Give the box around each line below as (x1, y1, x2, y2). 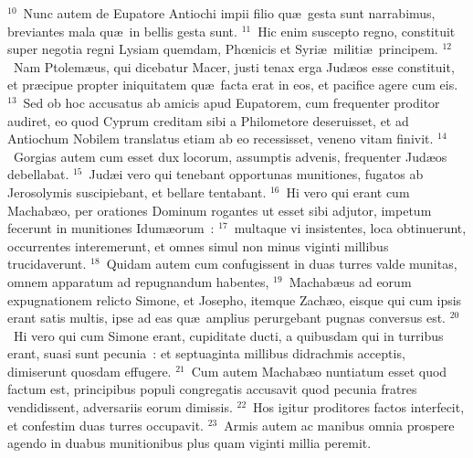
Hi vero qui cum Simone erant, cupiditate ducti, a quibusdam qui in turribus (13, 325, 444, 345)
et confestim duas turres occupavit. (7, 415, 204, 434)
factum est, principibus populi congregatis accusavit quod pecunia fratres (7, 379, 417, 399)
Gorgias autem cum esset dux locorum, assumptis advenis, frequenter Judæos (13, 146, 447, 165)
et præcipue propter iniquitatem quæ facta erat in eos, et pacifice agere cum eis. (7, 75, 458, 94)
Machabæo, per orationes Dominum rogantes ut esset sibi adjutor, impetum (7, 200, 432, 219)
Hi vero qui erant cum (286, 182, 410, 201)
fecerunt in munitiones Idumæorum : (7, 218, 215, 238)
